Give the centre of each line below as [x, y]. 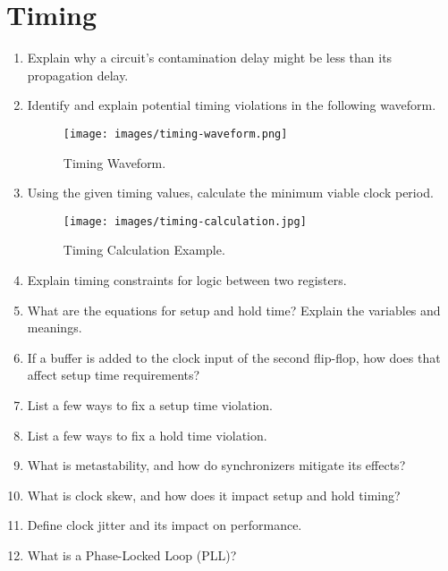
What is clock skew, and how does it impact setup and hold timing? [214, 495]
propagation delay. [78, 75]
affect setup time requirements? [114, 375]
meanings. [55, 327]
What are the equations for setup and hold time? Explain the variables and [234, 310]
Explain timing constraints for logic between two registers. [187, 280]
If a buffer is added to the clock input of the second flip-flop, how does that [234, 357]
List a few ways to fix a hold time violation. [147, 435]
